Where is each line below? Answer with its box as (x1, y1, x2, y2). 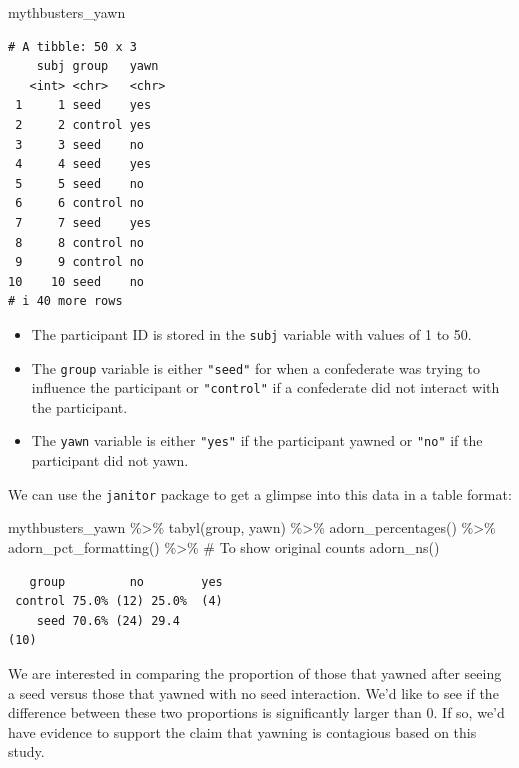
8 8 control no (15, 235, 145, 250)
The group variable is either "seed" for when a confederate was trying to (31, 357, 480, 378)
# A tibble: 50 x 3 (8, 39, 137, 54)
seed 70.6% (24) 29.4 (36, 613, 180, 628)
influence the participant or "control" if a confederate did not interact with (31, 377, 500, 398)
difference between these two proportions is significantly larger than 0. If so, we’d (8, 702, 505, 723)
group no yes (29, 574, 223, 589)
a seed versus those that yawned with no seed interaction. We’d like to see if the (8, 682, 499, 703)
